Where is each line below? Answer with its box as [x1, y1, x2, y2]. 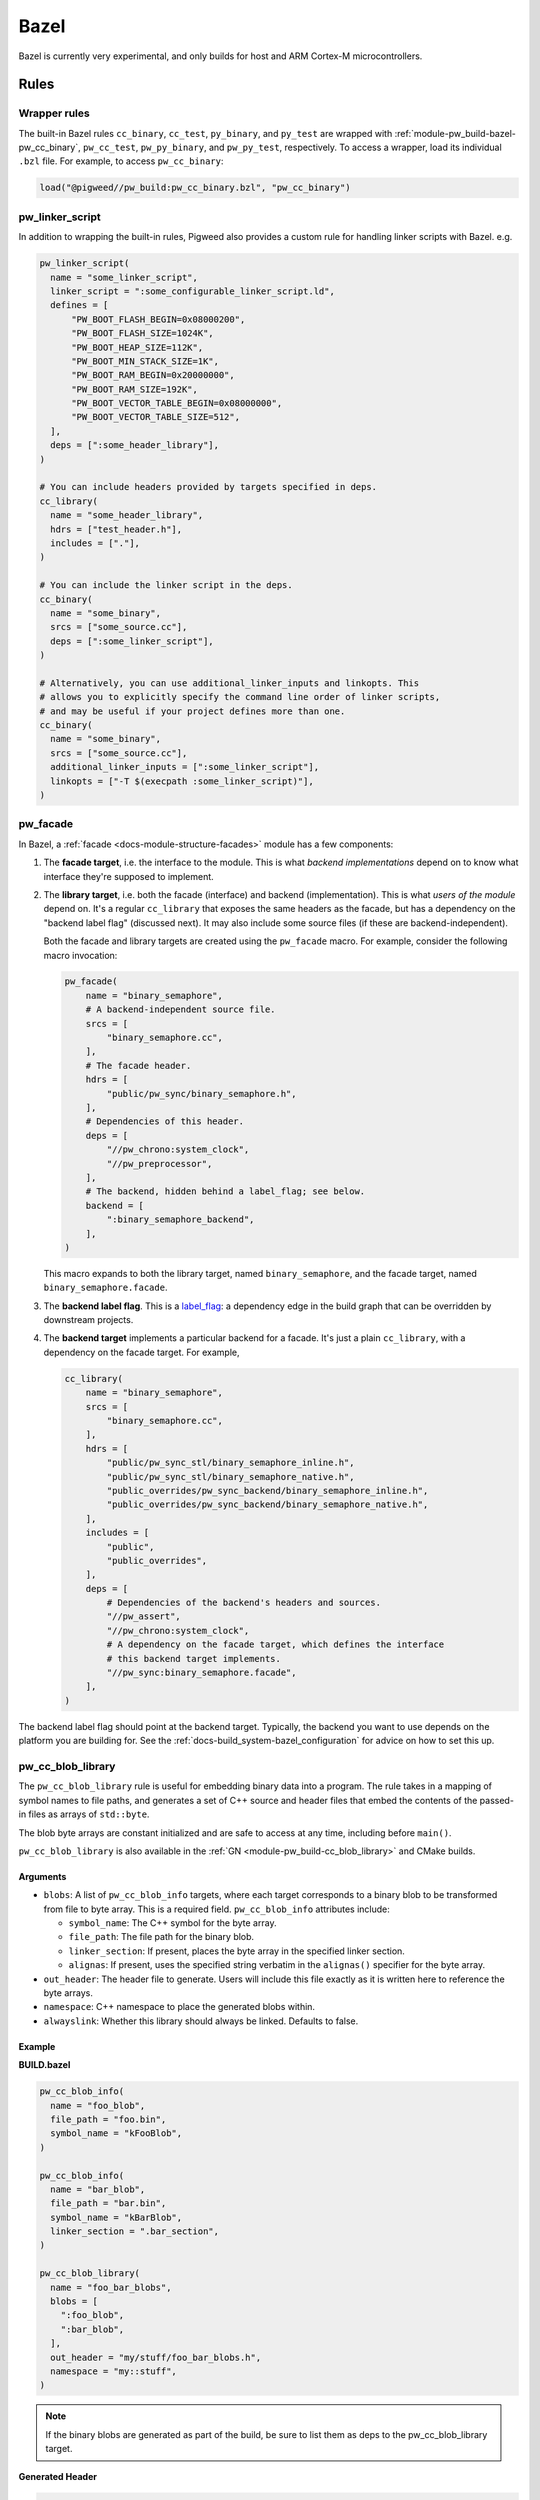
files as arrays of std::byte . [28, 1808, 150, 1820]
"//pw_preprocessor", [106, 1158, 213, 1169]
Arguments [18, 1870, 67, 1882]
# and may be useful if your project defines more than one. [39, 705, 346, 717]
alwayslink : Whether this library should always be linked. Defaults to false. [43, 2015, 359, 2027]
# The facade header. [85, 1060, 192, 1071]
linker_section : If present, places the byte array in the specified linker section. [68, 1945, 405, 1957]
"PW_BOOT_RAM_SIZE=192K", [71, 383, 199, 395]
